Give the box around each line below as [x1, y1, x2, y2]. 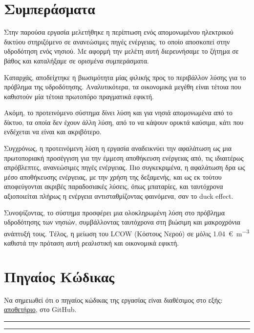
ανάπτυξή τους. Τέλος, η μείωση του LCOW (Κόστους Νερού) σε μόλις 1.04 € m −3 [4, 227, 250, 238]
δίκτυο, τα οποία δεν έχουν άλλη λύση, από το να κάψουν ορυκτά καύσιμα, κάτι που [4, 117, 244, 127]
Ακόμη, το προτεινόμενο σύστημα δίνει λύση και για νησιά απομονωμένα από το [4, 107, 233, 118]
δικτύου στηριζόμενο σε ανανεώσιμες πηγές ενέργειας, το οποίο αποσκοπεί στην [4, 36, 230, 46]
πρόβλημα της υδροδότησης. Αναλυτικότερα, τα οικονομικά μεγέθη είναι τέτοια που [4, 82, 241, 92]
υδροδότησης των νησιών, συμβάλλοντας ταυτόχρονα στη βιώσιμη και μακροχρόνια [4, 217, 240, 227]
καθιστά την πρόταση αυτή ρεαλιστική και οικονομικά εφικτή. [4, 238, 179, 248]
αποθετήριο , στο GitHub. [4, 304, 77, 314]
